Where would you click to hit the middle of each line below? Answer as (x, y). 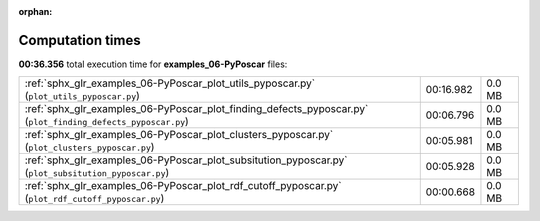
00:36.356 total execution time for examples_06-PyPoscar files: (153, 64)
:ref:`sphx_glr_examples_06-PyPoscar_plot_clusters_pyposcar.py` (179, 135)
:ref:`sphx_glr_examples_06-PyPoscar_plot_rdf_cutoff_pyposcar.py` (183, 186)
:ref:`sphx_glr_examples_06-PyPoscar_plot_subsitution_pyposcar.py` (186, 160)
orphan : (35, 11)
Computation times (79, 40)
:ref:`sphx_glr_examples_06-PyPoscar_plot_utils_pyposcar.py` (169, 83)
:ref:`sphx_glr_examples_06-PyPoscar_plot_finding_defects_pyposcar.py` (196, 109)
